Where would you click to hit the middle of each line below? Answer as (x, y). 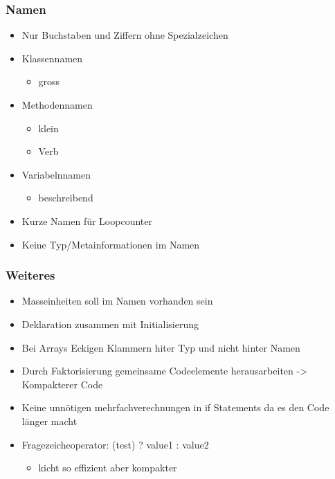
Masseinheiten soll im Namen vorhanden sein (117, 301)
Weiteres (30, 275)
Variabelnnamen (56, 174)
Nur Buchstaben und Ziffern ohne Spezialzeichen (125, 35)
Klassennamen (52, 58)
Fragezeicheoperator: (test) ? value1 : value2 (115, 444)
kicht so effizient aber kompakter (108, 468)
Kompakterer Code (62, 384)
